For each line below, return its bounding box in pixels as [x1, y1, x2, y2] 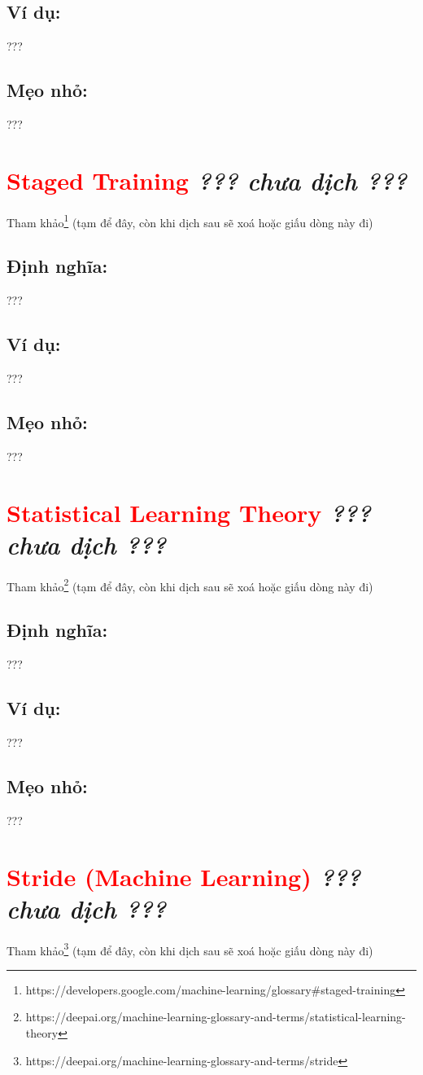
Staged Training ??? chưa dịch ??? [7, 163, 408, 197]
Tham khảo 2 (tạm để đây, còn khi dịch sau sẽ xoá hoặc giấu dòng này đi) [7, 575, 373, 595]
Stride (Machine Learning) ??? [7, 859, 361, 893]
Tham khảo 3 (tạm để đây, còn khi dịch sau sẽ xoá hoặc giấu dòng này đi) [7, 939, 373, 959]
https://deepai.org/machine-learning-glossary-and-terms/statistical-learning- [25, 1008, 406, 1025]
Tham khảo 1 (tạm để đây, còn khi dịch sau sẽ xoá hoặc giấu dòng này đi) [7, 211, 373, 230]
